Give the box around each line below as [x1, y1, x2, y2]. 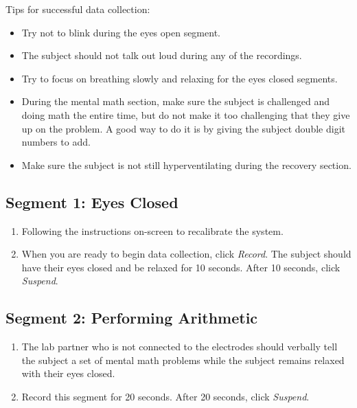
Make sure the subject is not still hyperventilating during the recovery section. [21, 157, 352, 172]
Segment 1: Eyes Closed [5, 191, 178, 212]
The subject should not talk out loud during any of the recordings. [21, 48, 302, 63]
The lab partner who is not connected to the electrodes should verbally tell [21, 339, 338, 354]
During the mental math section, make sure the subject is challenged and [21, 94, 330, 109]
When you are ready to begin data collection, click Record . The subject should [21, 247, 352, 261]
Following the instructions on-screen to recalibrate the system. [21, 223, 284, 238]
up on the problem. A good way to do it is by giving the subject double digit [21, 121, 345, 135]
